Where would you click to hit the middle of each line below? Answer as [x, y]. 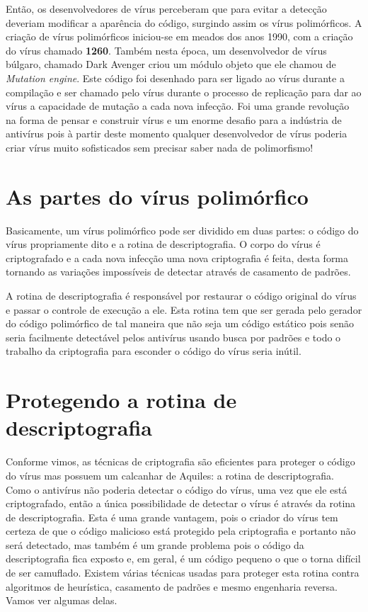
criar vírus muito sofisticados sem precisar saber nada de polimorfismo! [160, 147]
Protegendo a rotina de [121, 400]
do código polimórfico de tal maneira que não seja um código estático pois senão [180, 323]
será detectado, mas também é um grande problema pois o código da [155, 544]
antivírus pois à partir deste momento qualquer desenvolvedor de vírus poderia [177, 134]
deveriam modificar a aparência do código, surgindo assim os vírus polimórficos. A [184, 22]
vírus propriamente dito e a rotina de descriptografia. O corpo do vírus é [163, 244]
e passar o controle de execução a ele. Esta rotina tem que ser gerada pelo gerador [184, 309]
